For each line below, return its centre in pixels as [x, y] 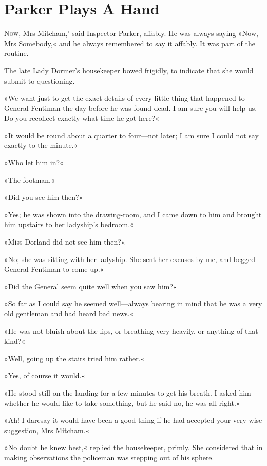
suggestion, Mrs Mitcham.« [47, 430]
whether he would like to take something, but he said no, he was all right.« [122, 403]
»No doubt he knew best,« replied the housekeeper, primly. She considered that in [133, 447]
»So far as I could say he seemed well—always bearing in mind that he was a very [133, 303]
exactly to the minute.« [41, 145]
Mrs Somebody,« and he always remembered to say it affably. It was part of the [130, 43]
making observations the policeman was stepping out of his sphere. [109, 457]
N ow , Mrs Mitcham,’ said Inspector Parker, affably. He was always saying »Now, [131, 33]
